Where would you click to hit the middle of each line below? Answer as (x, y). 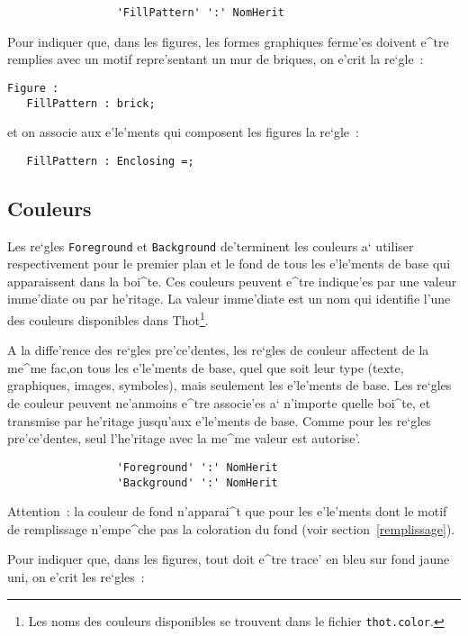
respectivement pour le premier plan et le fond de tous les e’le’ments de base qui (229, 263)
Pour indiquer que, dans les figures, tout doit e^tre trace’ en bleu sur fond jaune (229, 559)
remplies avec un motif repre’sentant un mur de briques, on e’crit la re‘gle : (216, 59)
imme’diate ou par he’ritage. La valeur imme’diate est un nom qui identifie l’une (229, 299)
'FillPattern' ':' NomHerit (200, 13)
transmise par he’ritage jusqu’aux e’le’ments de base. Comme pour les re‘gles (219, 420)
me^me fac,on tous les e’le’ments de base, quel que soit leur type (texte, (206, 367)
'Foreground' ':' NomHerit (197, 467)
